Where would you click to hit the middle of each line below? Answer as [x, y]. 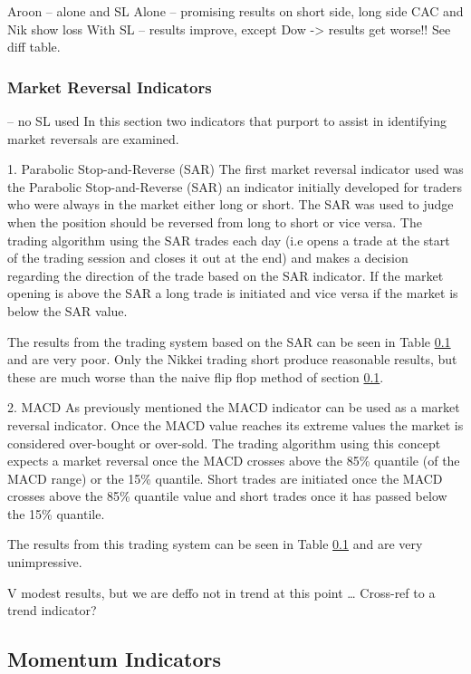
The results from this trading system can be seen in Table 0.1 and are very [215, 544]
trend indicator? [52, 610]
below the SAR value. [67, 310]
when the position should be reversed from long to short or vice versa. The [215, 221]
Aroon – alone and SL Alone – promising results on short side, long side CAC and [235, 11]
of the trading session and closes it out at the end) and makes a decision [208, 258]
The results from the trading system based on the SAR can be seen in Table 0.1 [229, 341]
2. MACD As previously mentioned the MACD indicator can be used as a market [234, 407]
